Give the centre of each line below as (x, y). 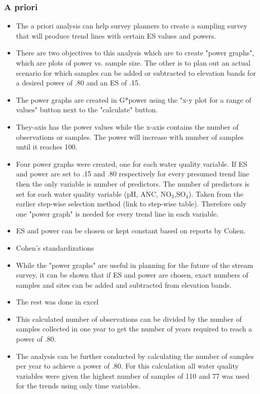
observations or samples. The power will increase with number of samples (130, 137)
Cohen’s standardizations (55, 247)
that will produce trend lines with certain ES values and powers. (116, 35)
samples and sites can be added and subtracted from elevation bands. (124, 284)
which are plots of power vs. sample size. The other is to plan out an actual (133, 63)
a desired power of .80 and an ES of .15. (78, 83)
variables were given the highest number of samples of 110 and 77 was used (133, 375)
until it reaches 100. (47, 147)
